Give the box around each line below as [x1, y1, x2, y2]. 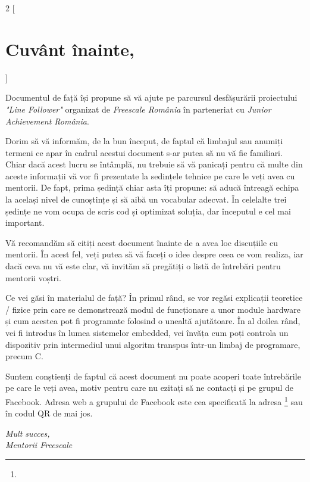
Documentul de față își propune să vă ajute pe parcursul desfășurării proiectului [5, 91, 298, 104]
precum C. [5, 350, 43, 362]
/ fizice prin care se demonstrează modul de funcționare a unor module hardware [5, 303, 300, 315]
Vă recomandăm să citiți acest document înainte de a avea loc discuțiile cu [5, 236, 278, 248]
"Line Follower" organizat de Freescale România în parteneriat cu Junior [5, 102, 271, 115]
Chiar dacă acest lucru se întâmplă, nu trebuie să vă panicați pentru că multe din [5, 158, 303, 170]
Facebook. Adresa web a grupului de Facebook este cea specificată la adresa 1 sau [5, 393, 303, 408]
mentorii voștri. [5, 271, 61, 284]
